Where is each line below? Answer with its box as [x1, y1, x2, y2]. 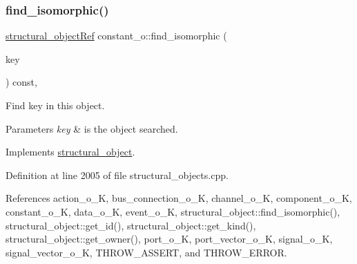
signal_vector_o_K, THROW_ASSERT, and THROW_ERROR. [6, 245, 287, 259]
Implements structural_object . [6, 144, 135, 159]
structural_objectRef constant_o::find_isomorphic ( [6, 28, 227, 43]
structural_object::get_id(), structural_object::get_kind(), [6, 218, 256, 232]
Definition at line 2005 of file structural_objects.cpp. [6, 167, 229, 182]
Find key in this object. [6, 98, 105, 112]
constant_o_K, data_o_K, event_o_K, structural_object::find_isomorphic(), [6, 204, 340, 218]
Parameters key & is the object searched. [6, 121, 178, 135]
